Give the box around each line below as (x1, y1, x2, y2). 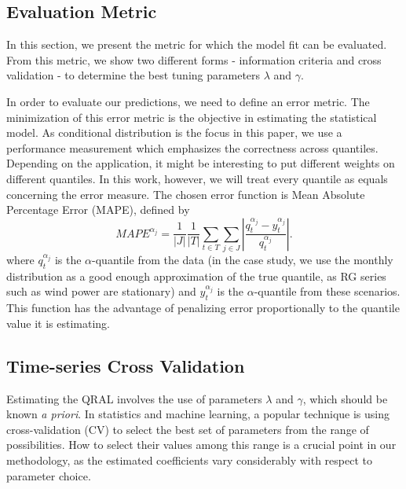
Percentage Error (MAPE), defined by (6, 201, 190, 218)
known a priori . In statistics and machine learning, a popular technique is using (6, 406, 390, 422)
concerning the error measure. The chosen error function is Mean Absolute (6, 186, 365, 202)
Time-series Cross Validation (6, 353, 245, 377)
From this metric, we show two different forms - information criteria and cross (6, 51, 382, 68)
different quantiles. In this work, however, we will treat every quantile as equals (6, 170, 388, 186)
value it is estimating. (6, 314, 110, 331)
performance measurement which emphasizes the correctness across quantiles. (6, 139, 379, 156)
